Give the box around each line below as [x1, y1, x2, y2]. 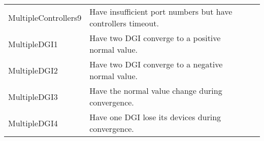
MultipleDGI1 [8, 38, 58, 50]
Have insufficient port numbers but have [89, 6, 233, 17]
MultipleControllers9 [8, 11, 82, 23]
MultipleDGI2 [8, 64, 58, 76]
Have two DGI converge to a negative [89, 58, 223, 70]
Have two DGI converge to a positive [89, 32, 221, 44]
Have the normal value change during [89, 85, 222, 96]
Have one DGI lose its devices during [89, 111, 221, 123]
